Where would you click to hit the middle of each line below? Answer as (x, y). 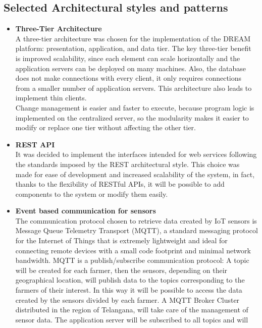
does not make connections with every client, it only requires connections (128, 78)
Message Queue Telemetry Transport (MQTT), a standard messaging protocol (137, 230)
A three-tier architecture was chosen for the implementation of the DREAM (133, 38)
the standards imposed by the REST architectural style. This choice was (127, 164)
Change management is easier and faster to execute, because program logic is (135, 107)
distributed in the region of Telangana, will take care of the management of (132, 310)
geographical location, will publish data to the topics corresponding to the (130, 280)
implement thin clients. (51, 98)
